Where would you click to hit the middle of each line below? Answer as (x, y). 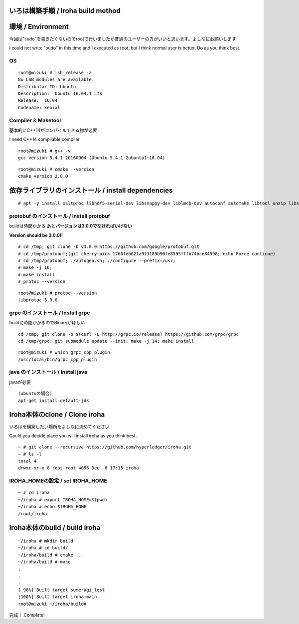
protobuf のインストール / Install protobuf (60, 216)
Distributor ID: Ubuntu (47, 87)
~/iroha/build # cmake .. (50, 555)
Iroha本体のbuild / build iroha (55, 528)
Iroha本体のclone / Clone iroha (57, 415)
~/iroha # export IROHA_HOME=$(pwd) (63, 500)
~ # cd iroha (34, 493)
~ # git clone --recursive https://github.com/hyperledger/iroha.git (105, 447)
